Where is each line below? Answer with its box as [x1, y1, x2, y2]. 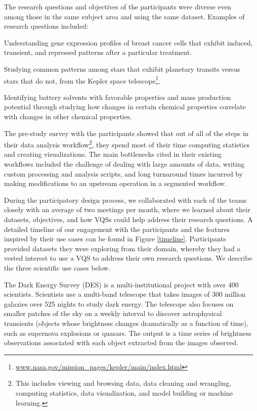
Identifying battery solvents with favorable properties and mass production [4, 91, 231, 102]
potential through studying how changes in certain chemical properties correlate [4, 101, 246, 112]
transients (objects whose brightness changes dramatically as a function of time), [4, 318, 249, 328]
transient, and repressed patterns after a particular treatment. [4, 47, 192, 57]
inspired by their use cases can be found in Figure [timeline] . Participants [4, 233, 226, 244]
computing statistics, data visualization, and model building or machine [15, 387, 233, 398]
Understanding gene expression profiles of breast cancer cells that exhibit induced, [4, 37, 253, 47]
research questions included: [4, 21, 88, 31]
